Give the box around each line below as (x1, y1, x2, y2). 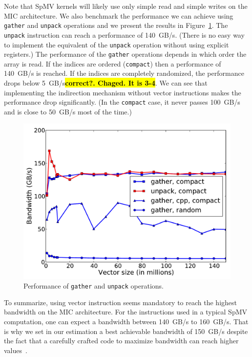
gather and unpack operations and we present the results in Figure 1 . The (4, 20, 228, 30)
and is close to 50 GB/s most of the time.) (4, 106, 132, 116)
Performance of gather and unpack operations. (23, 281, 164, 291)
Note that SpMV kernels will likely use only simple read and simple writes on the (4, 1, 248, 11)
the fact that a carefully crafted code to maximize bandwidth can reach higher (4, 335, 239, 346)
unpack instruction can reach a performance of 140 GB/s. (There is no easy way (4, 29, 245, 40)
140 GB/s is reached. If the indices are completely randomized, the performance (4, 68, 244, 78)
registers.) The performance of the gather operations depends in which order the (4, 49, 247, 59)
